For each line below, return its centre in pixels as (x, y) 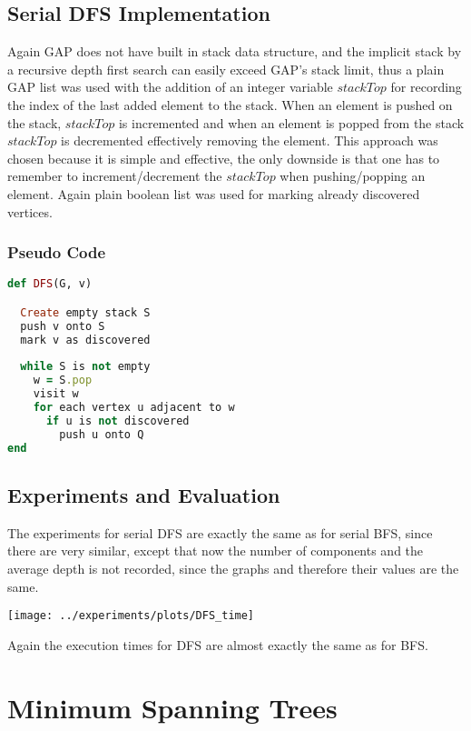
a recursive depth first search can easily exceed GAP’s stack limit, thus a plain (226, 69)
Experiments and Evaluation (144, 494)
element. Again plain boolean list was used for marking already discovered (214, 193)
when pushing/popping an (353, 176)
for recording (426, 87)
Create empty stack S (85, 312)
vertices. (30, 211)
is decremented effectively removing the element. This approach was (250, 140)
